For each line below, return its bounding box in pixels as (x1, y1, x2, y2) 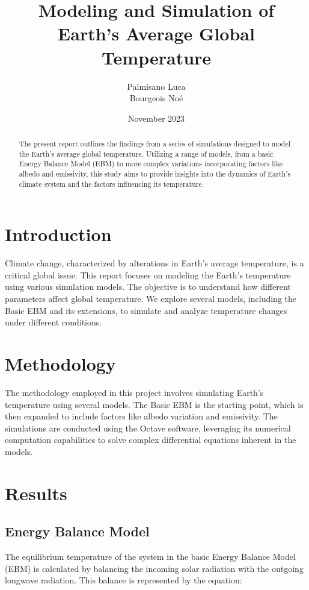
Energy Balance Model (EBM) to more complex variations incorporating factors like (19, 158, 283, 169)
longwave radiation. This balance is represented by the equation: (5, 574, 242, 586)
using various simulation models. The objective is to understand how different (5, 280, 291, 293)
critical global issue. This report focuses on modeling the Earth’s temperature (5, 268, 291, 281)
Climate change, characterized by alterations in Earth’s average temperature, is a (5, 257, 304, 269)
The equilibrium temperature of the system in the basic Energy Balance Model (5, 550, 296, 563)
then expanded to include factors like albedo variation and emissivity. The (5, 410, 278, 422)
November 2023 (127, 111, 185, 124)
